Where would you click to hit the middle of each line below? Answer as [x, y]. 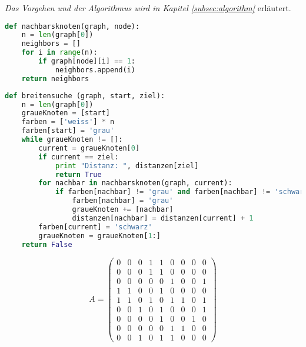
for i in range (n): [59, 53]
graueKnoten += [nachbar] [123, 210]
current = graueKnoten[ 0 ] [89, 148]
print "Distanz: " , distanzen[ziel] [127, 166]
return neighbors [55, 79]
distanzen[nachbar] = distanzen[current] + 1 [163, 218]
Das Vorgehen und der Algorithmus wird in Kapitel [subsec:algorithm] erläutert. [148, 8]
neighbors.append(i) [95, 70]
